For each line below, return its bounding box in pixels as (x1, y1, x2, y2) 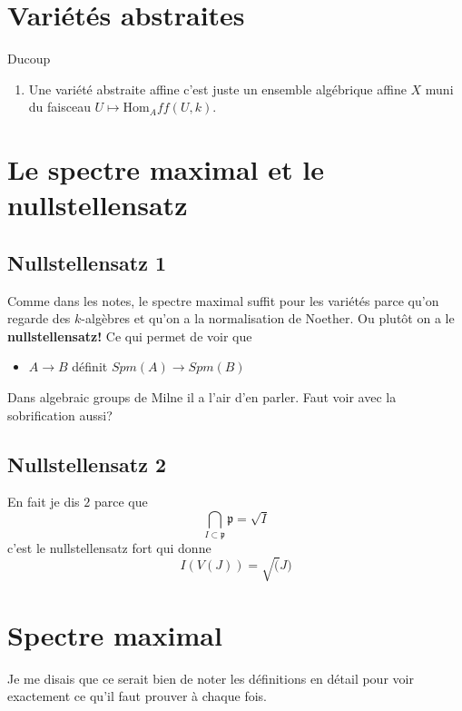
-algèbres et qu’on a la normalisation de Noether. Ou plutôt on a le (81, 309, 455, 328)
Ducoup (7, 49, 51, 68)
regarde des (7, 309, 71, 328)
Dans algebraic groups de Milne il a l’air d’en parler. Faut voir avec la (7, 388, 397, 407)
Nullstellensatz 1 (7, 248, 167, 276)
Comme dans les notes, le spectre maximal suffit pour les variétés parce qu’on (7, 291, 439, 310)
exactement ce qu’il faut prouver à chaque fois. (7, 686, 267, 706)
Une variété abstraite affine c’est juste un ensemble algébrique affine (28, 79, 407, 98)
